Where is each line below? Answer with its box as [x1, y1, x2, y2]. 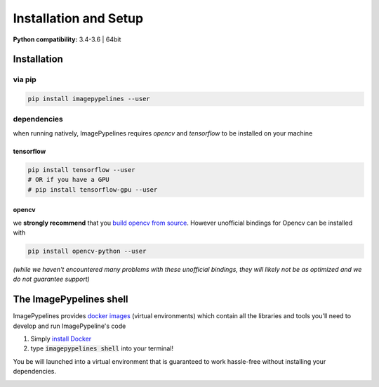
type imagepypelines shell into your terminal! [30, 344, 174, 353]
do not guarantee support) [13, 275, 91, 284]
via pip [13, 74, 36, 84]
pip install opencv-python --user [27, 247, 147, 255]
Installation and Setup [13, 11, 144, 26]
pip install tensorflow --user [27, 166, 136, 173]
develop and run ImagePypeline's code [13, 322, 126, 330]
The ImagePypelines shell [13, 294, 129, 306]
